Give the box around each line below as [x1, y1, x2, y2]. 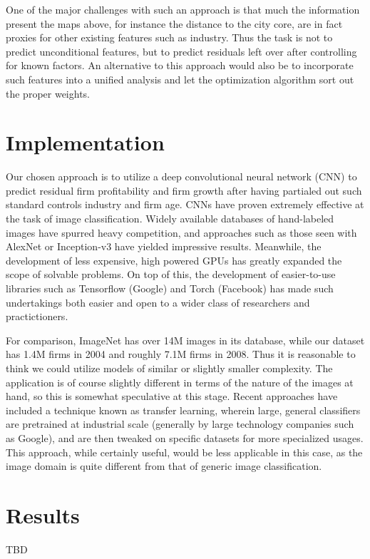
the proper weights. [6, 86, 90, 101]
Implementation [6, 128, 165, 157]
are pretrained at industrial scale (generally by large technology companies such [6, 416, 354, 431]
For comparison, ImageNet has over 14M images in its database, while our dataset [6, 332, 365, 347]
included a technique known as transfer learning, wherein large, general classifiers [6, 402, 361, 417]
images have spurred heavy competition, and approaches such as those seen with [6, 225, 357, 240]
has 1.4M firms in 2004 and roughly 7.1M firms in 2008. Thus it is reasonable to [6, 347, 356, 361]
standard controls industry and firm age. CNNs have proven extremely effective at [6, 197, 364, 212]
